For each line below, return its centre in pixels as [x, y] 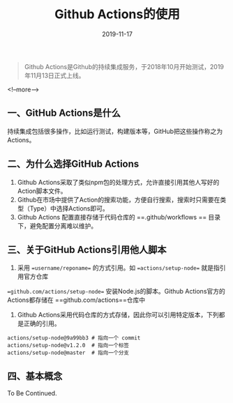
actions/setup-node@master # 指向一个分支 [68, 353]
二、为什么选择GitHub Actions [73, 164]
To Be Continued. [32, 393]
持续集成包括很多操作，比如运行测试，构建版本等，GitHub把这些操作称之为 [115, 131]
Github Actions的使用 [117, 14]
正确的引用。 [42, 324]
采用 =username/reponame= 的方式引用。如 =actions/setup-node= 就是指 [118, 268]
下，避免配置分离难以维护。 [57, 226]
